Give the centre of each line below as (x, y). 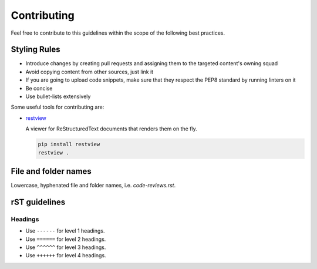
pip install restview (69, 144)
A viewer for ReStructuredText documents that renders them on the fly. (112, 129)
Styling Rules (36, 50)
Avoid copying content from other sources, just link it (90, 72)
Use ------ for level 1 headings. (65, 231)
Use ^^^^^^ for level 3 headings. (66, 247)
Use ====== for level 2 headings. (66, 239)
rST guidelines (38, 202)
